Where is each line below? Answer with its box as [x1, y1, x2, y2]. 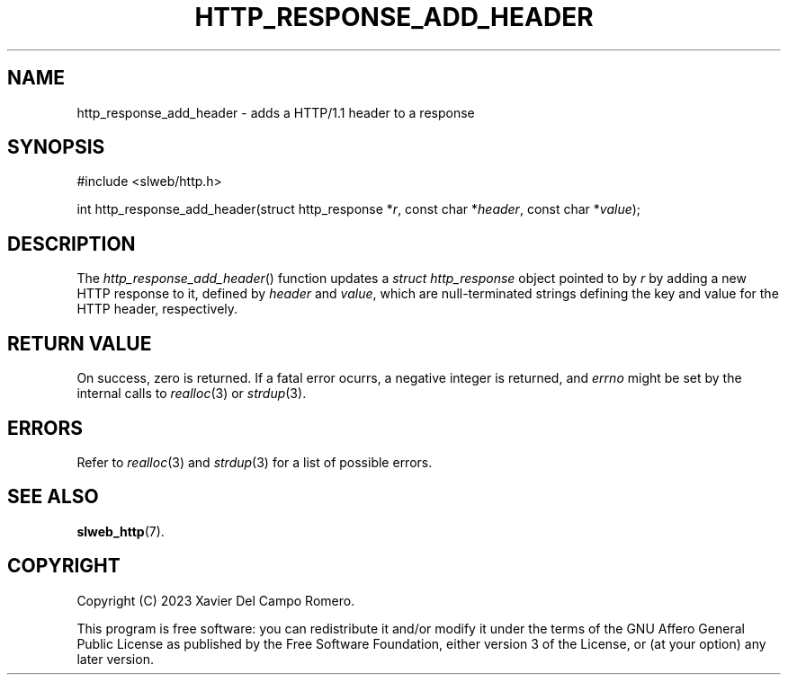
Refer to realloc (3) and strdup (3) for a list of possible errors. [76, 454, 433, 470]
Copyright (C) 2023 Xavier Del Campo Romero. [76, 592, 355, 608]
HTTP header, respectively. [76, 301, 238, 317]
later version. [76, 651, 154, 667]
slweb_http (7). [76, 523, 165, 539]
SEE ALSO [7, 485, 99, 509]
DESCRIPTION [7, 232, 136, 255]
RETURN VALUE [7, 332, 152, 355]
